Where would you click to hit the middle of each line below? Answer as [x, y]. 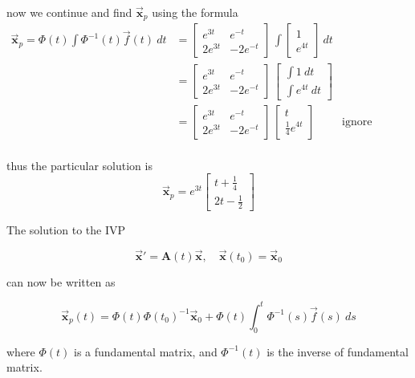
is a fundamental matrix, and [146, 351]
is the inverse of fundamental [338, 351]
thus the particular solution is [79, 165]
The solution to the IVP [66, 230]
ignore [357, 122]
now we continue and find [69, 12]
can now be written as [61, 281]
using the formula [195, 12]
